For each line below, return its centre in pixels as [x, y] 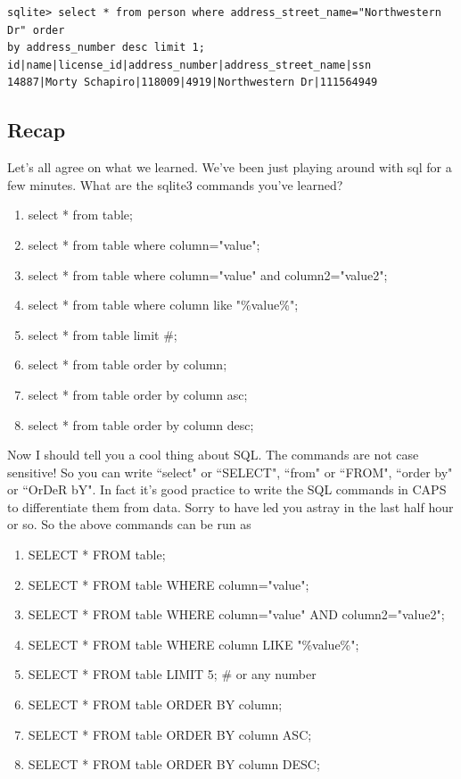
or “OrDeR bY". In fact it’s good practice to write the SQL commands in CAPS [227, 489]
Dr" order [36, 30]
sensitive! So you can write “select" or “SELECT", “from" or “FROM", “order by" [230, 472]
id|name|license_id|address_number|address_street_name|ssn [189, 65]
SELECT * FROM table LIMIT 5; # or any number [172, 674]
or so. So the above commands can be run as [129, 524]
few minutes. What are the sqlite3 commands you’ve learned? [175, 184]
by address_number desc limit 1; [106, 48]
